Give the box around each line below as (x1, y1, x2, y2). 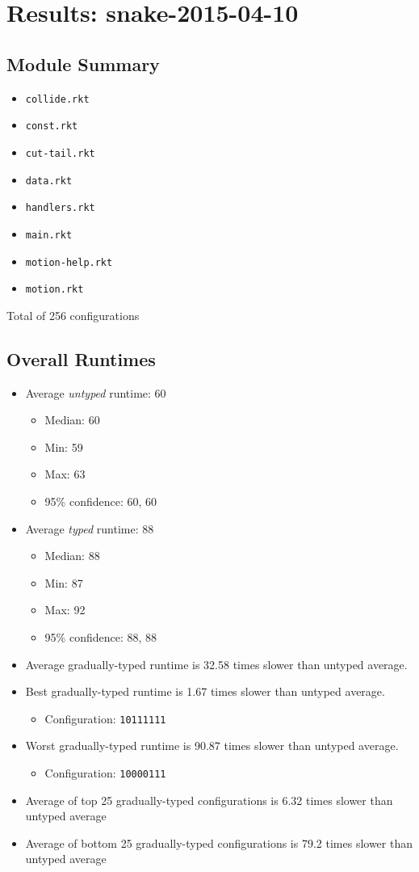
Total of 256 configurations (6, 306, 140, 323)
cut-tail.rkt (25, 147, 95, 159)
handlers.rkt (25, 202, 95, 214)
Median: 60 (44, 411, 100, 428)
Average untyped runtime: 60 (25, 384, 166, 401)
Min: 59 (44, 438, 83, 455)
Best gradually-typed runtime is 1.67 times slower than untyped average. (25, 683, 385, 700)
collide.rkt (25, 93, 90, 105)
